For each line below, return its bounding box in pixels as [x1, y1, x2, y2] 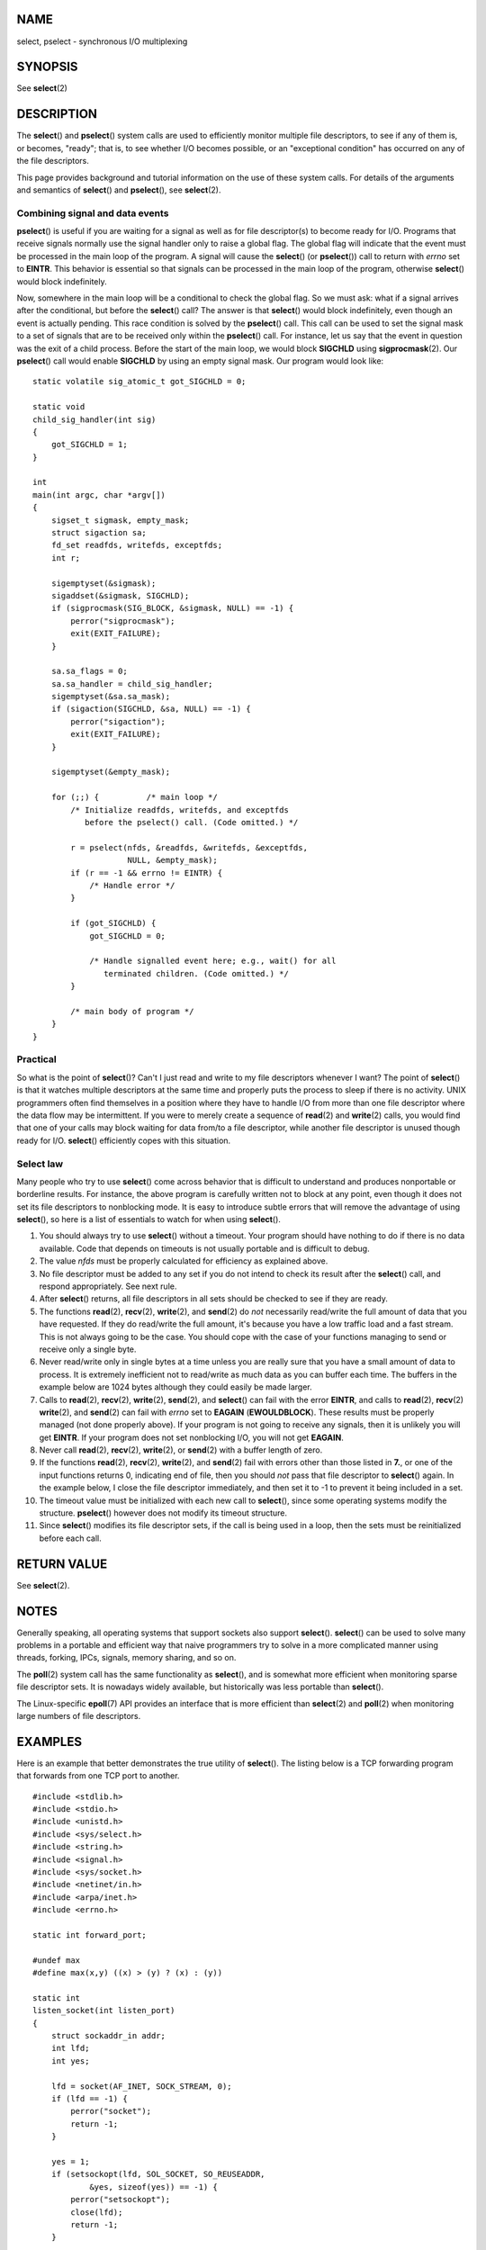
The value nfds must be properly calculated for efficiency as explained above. [39, 1255, 328, 1266]
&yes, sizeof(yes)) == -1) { [89, 2182, 218, 2191]
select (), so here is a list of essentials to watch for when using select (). [16, 1214, 281, 1225]
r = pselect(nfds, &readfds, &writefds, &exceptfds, [70, 842, 308, 852]
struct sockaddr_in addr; [50, 2030, 166, 2041]
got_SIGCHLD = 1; [50, 439, 128, 450]
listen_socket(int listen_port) [32, 2005, 175, 2016]
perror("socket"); [70, 2106, 152, 2117]
